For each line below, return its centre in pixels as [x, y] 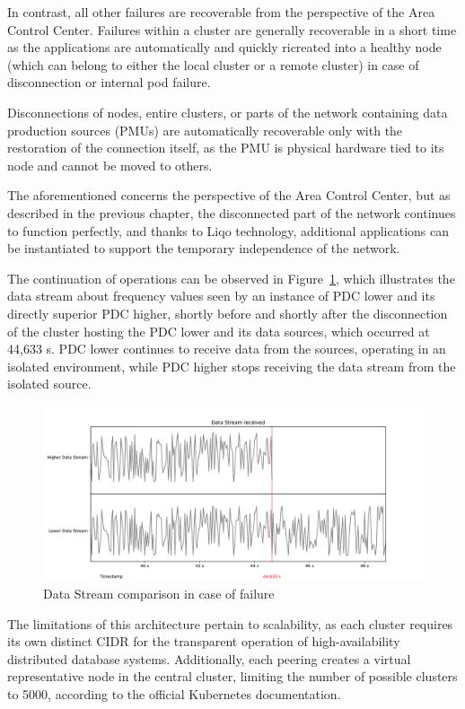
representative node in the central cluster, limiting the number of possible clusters [232, 676]
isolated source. [49, 384]
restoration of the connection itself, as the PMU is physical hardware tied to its [226, 148]
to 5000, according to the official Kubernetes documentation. [174, 693]
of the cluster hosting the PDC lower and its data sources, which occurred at [219, 331]
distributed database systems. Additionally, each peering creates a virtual [209, 658]
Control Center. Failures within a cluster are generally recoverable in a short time [232, 29]
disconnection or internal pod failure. [109, 82]
